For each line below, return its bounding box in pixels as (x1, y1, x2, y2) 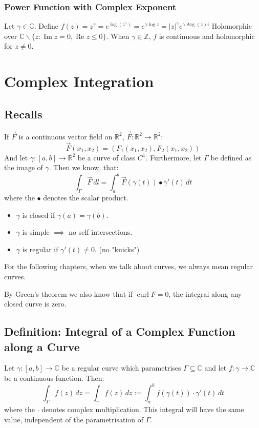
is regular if (22, 243, 58, 254)
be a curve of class (77, 152, 135, 162)
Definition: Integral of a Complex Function (4, 323, 235, 339)
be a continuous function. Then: (4, 373, 104, 383)
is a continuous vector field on (18, 131, 113, 141)
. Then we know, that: (49, 162, 119, 173)
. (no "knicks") (94, 243, 140, 254)
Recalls (4, 106, 42, 121)
